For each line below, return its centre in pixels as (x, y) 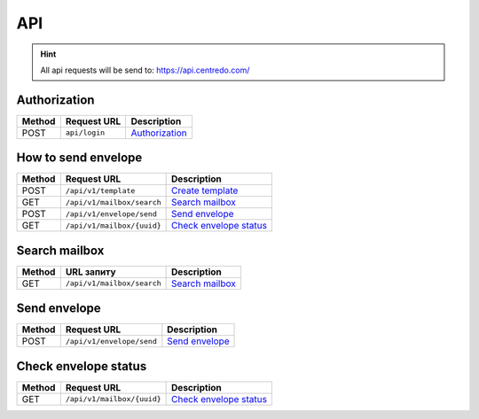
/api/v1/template (100, 190)
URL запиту (90, 272)
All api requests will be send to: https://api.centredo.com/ (145, 70)
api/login (85, 133)
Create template (205, 190)
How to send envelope (79, 158)
